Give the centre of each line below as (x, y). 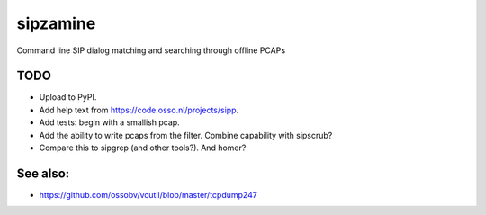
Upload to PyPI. (68, 97)
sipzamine (56, 23)
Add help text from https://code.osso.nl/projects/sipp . (139, 110)
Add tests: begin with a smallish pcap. (109, 122)
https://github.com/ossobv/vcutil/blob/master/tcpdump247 (148, 194)
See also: (43, 173)
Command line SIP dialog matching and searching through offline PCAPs (151, 50)
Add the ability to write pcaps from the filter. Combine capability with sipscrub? (186, 135)
